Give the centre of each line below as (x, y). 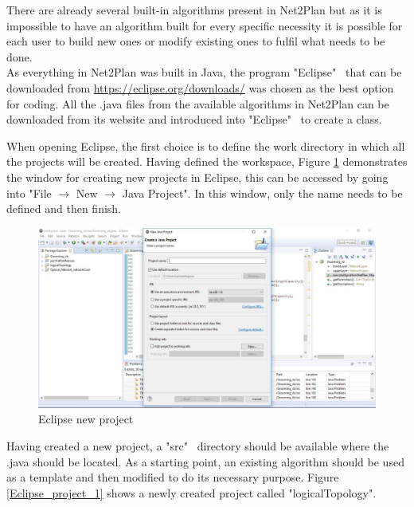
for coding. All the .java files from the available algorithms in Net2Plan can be (198, 103)
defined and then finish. (64, 208)
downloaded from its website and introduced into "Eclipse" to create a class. (194, 119)
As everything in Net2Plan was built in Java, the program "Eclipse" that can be (204, 72)
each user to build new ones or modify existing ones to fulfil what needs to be (196, 41)
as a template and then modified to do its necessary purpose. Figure (173, 477)
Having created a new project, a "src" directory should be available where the (198, 445)
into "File (29, 193)
